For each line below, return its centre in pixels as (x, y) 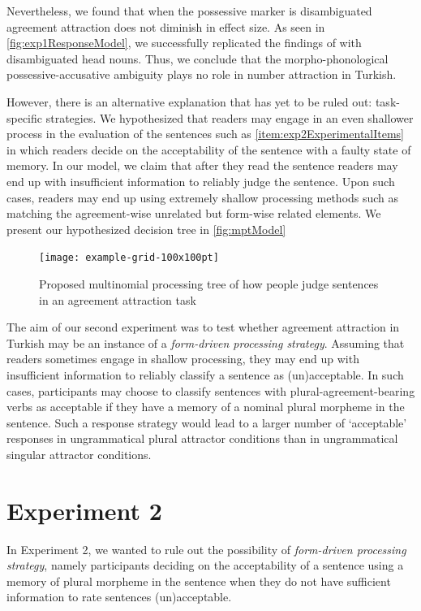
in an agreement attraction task (118, 299)
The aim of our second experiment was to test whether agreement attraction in (203, 327)
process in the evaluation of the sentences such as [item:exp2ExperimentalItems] (205, 134)
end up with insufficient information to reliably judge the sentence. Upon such (201, 181)
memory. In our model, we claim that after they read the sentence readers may (202, 165)
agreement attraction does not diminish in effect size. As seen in (166, 26)
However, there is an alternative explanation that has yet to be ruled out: (189, 101)
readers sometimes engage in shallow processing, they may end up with (183, 359)
